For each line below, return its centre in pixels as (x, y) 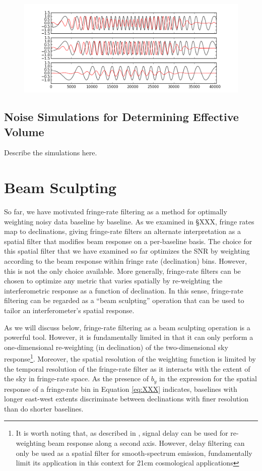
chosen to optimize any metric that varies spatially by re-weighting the (113, 281)
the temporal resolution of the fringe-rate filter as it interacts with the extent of (127, 368)
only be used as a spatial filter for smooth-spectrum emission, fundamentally (134, 453)
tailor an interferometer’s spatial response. (69, 310)
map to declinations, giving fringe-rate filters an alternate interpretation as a (122, 231)
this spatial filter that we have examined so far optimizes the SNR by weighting (127, 251)
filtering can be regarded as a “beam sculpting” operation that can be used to (124, 300)
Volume (24, 131)
